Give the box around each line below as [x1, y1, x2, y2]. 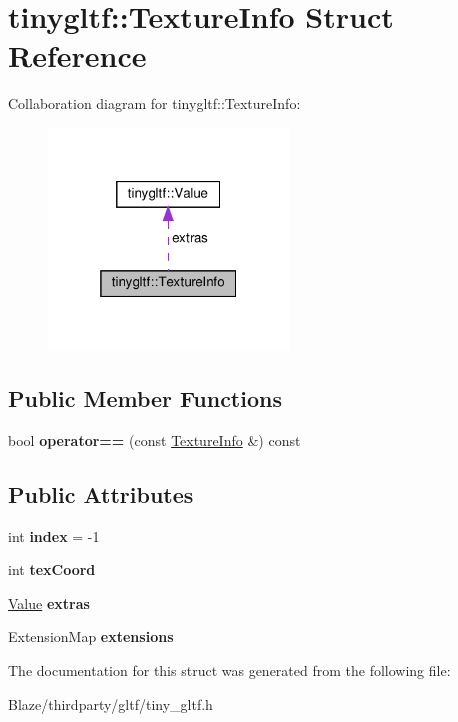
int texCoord [8, 559, 96, 580]
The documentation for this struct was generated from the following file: [8, 660, 451, 681]
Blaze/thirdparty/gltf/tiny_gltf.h [8, 693, 213, 714]
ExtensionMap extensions [8, 626, 174, 647]
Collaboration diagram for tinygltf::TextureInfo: [8, 93, 301, 114]
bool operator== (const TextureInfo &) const [8, 429, 301, 450]
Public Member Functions [8, 383, 282, 414]
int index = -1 [8, 525, 100, 546]
